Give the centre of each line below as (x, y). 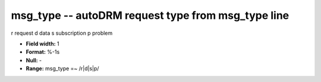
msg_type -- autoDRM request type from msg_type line (150, 15)
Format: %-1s (43, 52)
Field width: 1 (43, 44)
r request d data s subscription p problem (62, 33)
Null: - (34, 60)
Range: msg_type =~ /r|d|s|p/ (62, 68)
